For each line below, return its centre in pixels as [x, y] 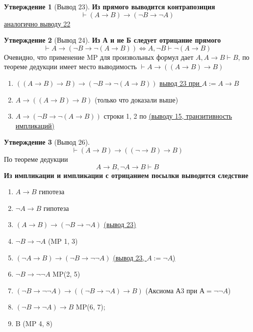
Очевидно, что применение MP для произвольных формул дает [99, 57]
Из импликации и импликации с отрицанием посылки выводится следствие [126, 175]
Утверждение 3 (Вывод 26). [47, 142]
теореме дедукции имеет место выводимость [70, 66]
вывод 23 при [179, 83]
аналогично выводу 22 [37, 23]
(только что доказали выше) [136, 99]
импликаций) [35, 125]
